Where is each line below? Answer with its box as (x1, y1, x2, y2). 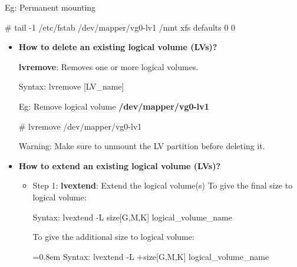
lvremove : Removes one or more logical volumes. (18, 60, 199, 72)
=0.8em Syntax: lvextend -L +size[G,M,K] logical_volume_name (32, 250, 269, 262)
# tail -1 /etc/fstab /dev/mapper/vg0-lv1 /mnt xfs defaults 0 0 (5, 21, 236, 33)
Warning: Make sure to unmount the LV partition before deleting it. (18, 140, 265, 152)
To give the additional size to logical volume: (32, 230, 194, 243)
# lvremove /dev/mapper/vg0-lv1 (18, 120, 142, 132)
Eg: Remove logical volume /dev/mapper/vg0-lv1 (18, 100, 209, 112)
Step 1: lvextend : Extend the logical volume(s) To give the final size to (32, 179, 293, 192)
